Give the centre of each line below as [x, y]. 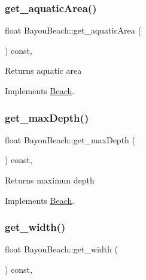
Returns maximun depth [50, 180]
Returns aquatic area [43, 70]
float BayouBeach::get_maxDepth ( [70, 139]
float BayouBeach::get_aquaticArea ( [73, 30]
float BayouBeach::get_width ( [61, 249]
